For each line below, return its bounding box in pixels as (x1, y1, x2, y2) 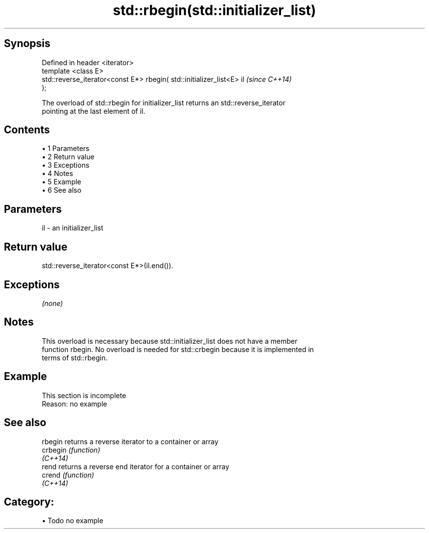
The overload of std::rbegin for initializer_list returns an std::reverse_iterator (42, 98, 286, 107)
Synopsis (4, 37, 50, 50)
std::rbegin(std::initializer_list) (113, 2, 316, 19)
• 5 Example (42, 178, 81, 186)
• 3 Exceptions (42, 161, 90, 170)
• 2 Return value (42, 152, 95, 161)
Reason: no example (42, 399, 107, 408)
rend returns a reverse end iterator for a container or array (42, 462, 230, 471)
